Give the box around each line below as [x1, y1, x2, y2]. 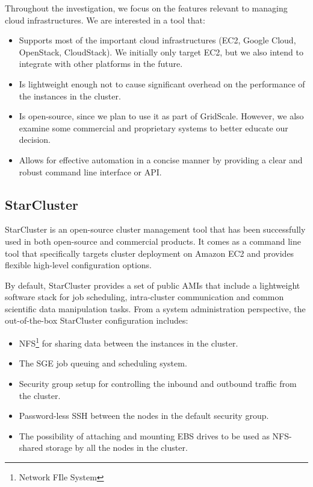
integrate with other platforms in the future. [19, 57, 183, 70]
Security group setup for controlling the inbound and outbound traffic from [19, 377, 297, 389]
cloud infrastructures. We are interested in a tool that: [5, 13, 205, 26]
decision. [19, 133, 51, 146]
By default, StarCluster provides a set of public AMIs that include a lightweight [5, 278, 300, 291]
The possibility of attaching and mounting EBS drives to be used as [19, 429, 270, 442]
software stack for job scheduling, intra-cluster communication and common [5, 291, 284, 303]
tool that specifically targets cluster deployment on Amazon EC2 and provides [5, 247, 294, 259]
